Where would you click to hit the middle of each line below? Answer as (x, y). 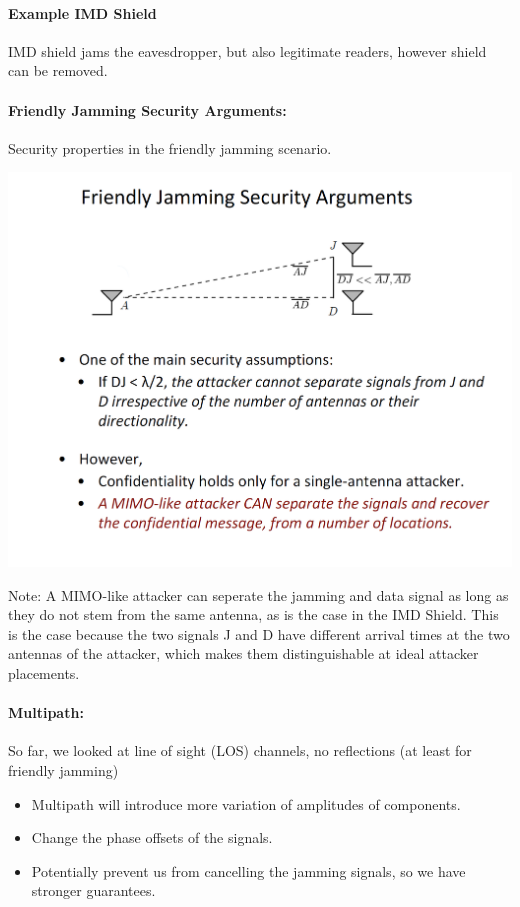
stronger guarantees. (93, 890)
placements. (44, 672)
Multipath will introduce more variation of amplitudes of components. (246, 803)
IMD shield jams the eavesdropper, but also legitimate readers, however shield (247, 50)
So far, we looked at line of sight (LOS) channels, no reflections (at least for (240, 750)
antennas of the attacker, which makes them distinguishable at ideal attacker (243, 653)
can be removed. (58, 70)
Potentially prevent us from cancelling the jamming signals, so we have (248, 870)
